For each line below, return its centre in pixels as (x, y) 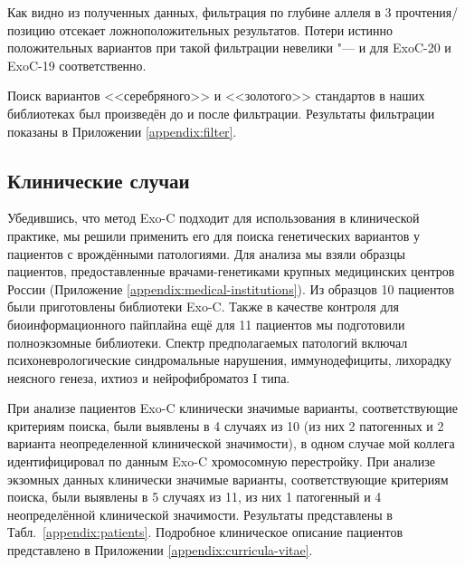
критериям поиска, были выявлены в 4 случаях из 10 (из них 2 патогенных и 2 (226, 425)
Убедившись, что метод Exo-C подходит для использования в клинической (214, 218)
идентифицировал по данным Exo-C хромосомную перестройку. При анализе (221, 461)
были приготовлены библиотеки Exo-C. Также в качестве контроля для (203, 307)
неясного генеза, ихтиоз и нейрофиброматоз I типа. (149, 377)
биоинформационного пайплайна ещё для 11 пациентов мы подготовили (206, 324)
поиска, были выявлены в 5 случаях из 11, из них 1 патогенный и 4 (195, 497)
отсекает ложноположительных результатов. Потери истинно (226, 29)
